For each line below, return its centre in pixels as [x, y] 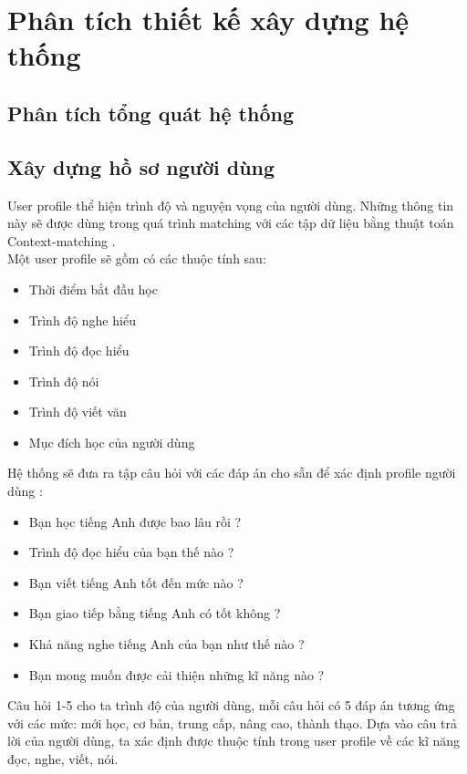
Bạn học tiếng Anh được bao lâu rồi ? [135, 521]
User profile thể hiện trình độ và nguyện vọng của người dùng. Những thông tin [231, 205]
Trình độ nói [64, 381]
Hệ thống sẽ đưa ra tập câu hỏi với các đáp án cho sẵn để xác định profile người [232, 473]
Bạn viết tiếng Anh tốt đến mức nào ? [136, 582]
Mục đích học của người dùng [112, 442]
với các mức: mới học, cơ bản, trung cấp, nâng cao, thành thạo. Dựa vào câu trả [232, 722]
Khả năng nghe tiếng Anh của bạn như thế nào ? [166, 644]
